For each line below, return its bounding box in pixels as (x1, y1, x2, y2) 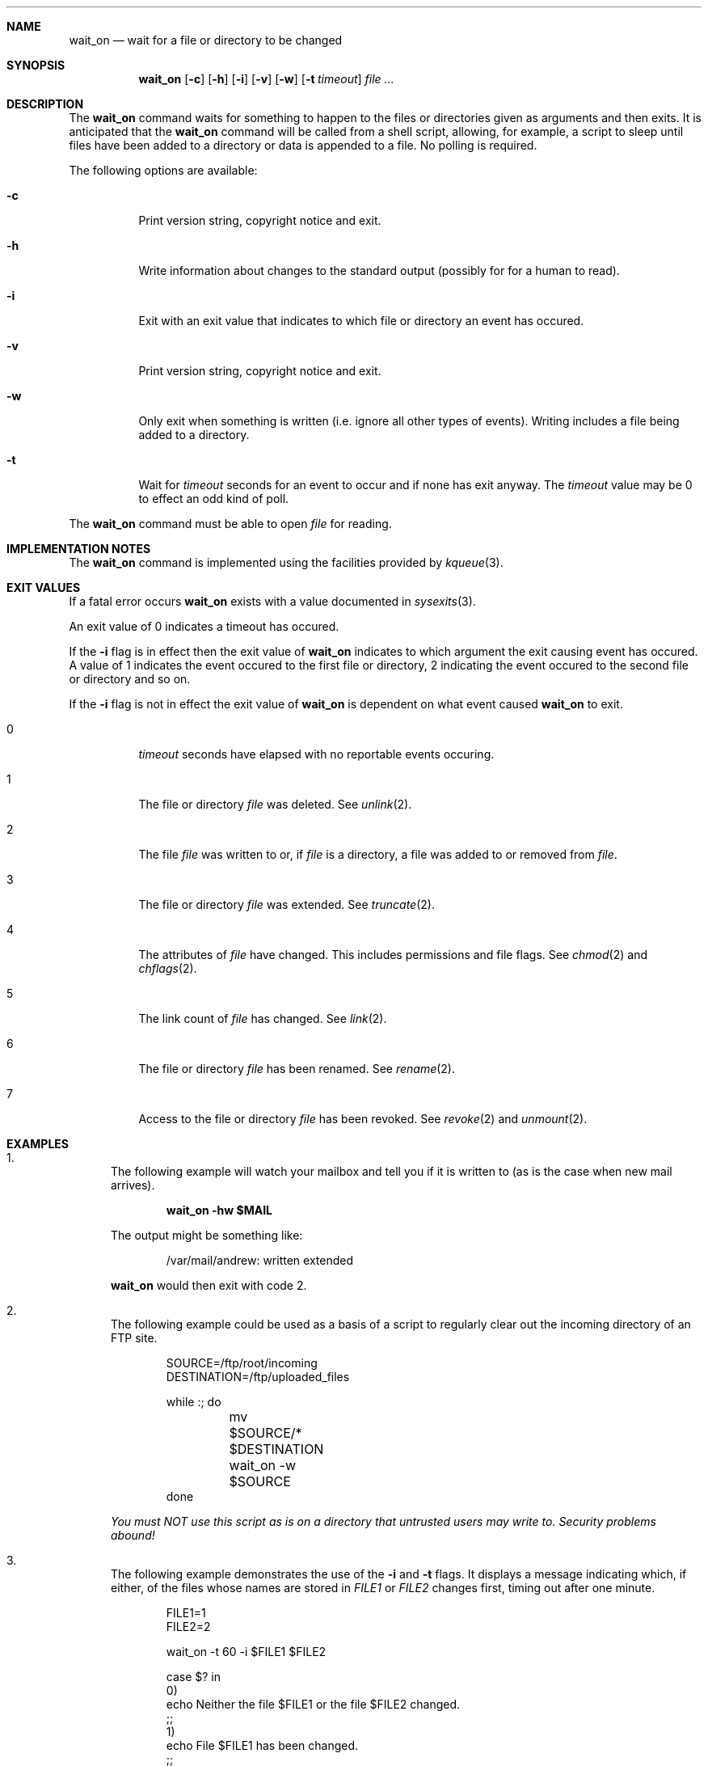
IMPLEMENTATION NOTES (6, 542, 151, 556)
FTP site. (111, 1331, 158, 1345)
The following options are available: (69, 163, 258, 177)
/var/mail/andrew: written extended (166, 1253, 353, 1267)
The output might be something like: (111, 1228, 303, 1242)
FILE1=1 (166, 1606, 206, 1620)
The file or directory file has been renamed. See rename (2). (138, 1062, 456, 1075)
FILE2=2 (166, 1620, 211, 1633)
